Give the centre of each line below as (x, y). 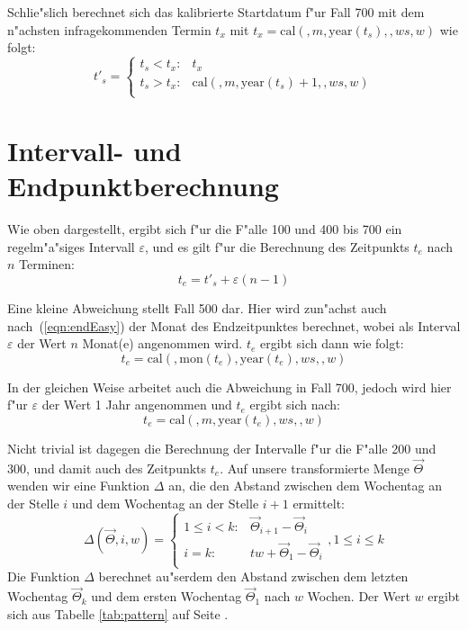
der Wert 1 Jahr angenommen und (137, 405)
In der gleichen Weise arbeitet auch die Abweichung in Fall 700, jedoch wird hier (229, 387)
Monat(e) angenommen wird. (162, 343)
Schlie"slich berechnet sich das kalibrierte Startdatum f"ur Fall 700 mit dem (216, 12)
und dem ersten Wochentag (166, 596)
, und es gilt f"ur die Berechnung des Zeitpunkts (277, 246)
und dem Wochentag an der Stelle (165, 503)
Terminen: (47, 264)
